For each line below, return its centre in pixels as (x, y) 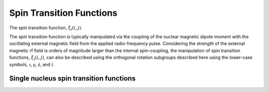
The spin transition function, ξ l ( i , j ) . (46, 28)
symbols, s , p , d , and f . (32, 64)
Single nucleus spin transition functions (72, 78)
